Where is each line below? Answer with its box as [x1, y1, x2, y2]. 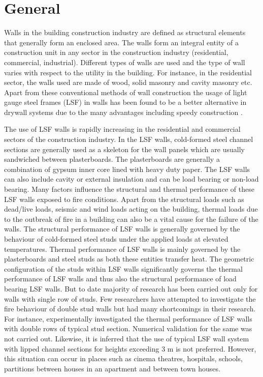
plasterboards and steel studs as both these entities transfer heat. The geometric [4, 253, 254, 264]
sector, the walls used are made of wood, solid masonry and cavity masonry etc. [4, 77, 252, 88]
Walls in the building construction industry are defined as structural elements [4, 27, 246, 38]
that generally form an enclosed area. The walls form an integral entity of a [4, 37, 239, 47]
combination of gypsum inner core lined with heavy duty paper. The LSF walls [4, 163, 250, 174]
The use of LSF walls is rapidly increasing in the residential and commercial [4, 124, 241, 134]
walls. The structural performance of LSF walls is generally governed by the [4, 223, 240, 234]
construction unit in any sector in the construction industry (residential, [4, 47, 228, 57]
